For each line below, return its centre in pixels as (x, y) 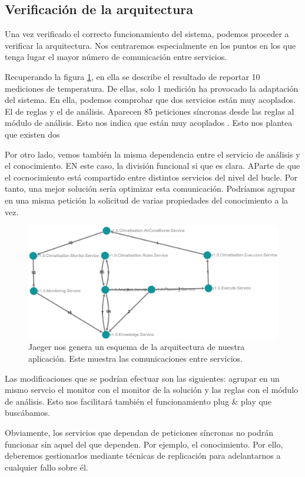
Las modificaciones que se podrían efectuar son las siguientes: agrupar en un (142, 378)
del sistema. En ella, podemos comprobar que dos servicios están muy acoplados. (150, 100)
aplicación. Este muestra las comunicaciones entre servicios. (135, 358)
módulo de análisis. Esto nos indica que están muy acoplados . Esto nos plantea (149, 123)
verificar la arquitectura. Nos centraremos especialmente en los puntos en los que (150, 45)
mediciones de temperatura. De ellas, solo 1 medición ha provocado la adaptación (152, 88)
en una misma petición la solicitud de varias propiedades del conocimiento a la (147, 200)
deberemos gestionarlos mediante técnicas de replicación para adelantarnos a (143, 456)
